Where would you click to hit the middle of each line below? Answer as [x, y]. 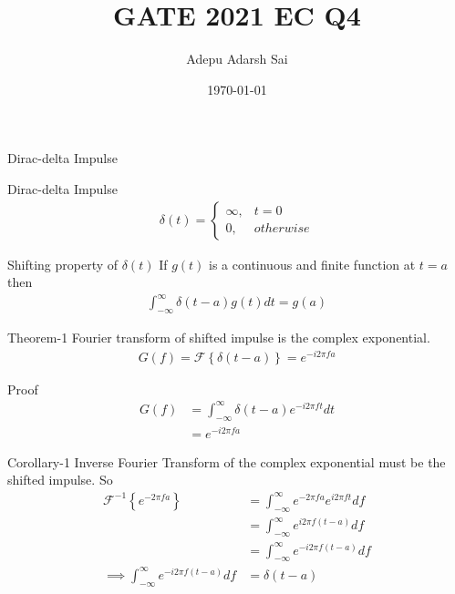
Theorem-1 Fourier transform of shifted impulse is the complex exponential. [219, 338]
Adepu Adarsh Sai [237, 59]
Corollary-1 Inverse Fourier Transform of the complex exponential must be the [227, 461]
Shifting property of [63, 264]
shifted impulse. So [60, 480]
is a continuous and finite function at [312, 264]
